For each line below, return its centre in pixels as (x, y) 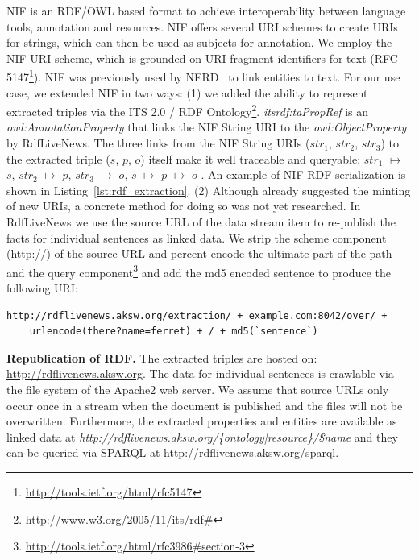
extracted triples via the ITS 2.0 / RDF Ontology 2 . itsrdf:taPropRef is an (188, 110)
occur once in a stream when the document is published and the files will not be (205, 405)
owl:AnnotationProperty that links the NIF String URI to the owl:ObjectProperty (207, 127)
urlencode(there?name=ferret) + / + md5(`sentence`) (174, 332)
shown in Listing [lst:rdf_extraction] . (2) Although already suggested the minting (209, 190)
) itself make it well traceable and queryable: (251, 158)
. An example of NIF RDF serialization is (303, 174)
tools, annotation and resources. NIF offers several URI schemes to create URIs (202, 26)
